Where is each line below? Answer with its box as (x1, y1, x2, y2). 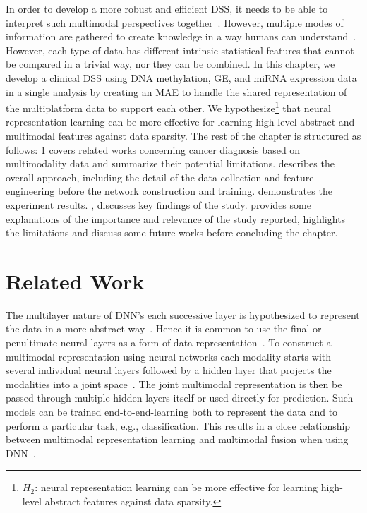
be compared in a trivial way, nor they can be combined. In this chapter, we (6, 56, 335, 71)
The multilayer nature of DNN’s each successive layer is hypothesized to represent (6, 307, 360, 322)
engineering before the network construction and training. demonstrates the (6, 183, 332, 198)
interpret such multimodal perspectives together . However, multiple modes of (6, 15, 344, 30)
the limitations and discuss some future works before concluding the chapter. (6, 225, 338, 240)
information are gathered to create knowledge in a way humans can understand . (6, 29, 356, 44)
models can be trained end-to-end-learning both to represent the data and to (6, 404, 338, 419)
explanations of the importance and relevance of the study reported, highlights (6, 211, 346, 226)
